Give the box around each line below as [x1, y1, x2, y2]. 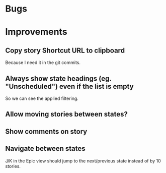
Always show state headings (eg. [5, 74, 112, 83]
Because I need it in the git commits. [5, 60, 81, 66]
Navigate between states [5, 144, 86, 153]
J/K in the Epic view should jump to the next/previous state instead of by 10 [5, 157, 161, 164]
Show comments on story [5, 127, 88, 136]
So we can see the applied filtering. [5, 95, 79, 101]
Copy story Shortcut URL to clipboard [5, 46, 125, 54]
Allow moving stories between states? [5, 110, 128, 119]
